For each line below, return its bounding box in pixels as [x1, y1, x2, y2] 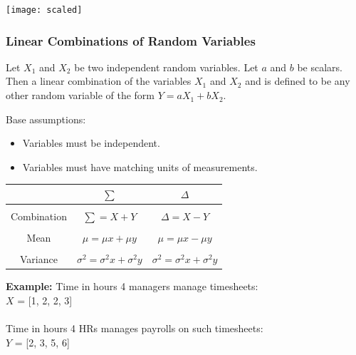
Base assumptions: [6, 111, 86, 126]
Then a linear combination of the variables [6, 73, 192, 88]
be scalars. [297, 59, 343, 74]
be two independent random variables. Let [74, 59, 258, 74]
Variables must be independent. [22, 135, 160, 150]
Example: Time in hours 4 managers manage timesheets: [6, 279, 258, 294]
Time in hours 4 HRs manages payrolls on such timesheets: [6, 321, 263, 336]
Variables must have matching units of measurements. [22, 159, 258, 174]
